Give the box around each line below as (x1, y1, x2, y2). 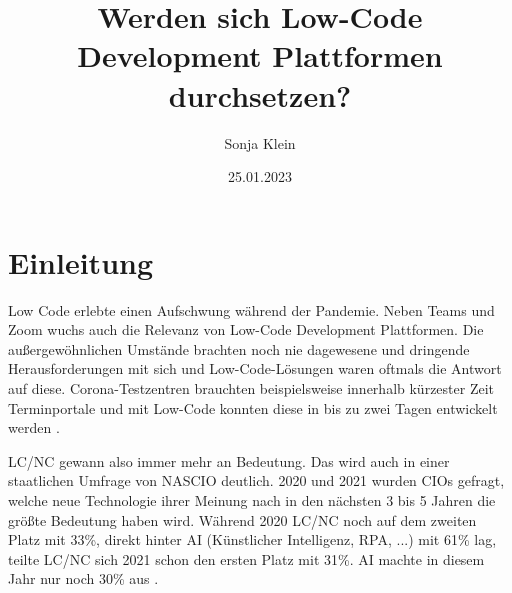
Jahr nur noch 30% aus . (8, 568, 159, 589)
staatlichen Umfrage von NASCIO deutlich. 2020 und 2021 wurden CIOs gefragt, (8, 470, 505, 491)
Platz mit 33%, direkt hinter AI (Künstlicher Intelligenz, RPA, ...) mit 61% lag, (8, 529, 497, 550)
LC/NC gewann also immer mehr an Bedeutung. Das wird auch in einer (8, 450, 450, 471)
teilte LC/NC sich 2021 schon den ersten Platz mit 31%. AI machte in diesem (8, 548, 485, 569)
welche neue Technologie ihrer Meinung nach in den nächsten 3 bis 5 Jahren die (8, 489, 496, 510)
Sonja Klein (224, 132, 296, 153)
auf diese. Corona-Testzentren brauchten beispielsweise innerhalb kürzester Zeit (8, 378, 495, 398)
